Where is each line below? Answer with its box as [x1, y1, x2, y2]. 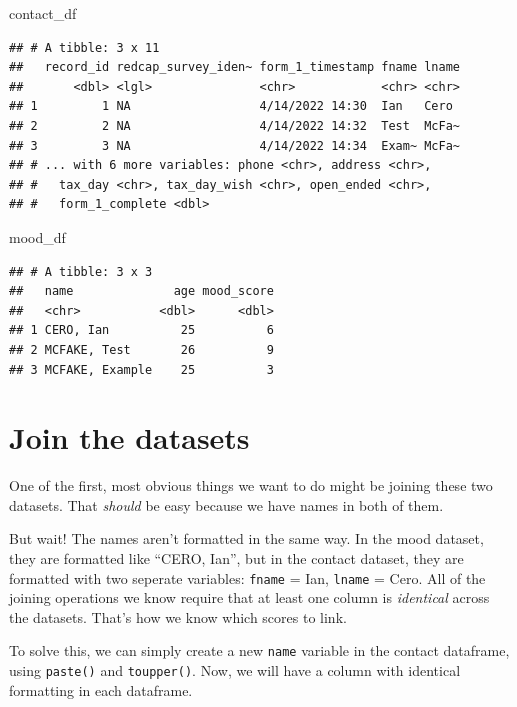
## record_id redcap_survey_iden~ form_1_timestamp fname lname [9, 60, 461, 75]
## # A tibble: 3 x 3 [9, 264, 153, 279]
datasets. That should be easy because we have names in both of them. [9, 494, 444, 515]
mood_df [9, 226, 66, 247]
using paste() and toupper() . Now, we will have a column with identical [9, 660, 461, 681]
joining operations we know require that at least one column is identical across [9, 587, 490, 608]
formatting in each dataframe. [9, 679, 193, 700]
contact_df [9, 3, 77, 23]
